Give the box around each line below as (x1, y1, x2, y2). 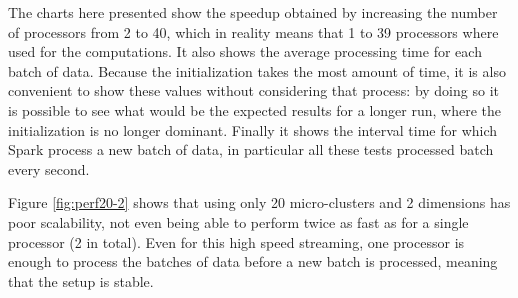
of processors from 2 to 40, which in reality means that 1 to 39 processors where (8, 21, 499, 42)
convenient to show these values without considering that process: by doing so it (8, 80, 499, 101)
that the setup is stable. (8, 270, 154, 291)
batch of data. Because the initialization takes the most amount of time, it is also (8, 60, 506, 81)
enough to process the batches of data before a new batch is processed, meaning (8, 251, 498, 272)
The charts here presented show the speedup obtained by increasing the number (8, 2, 498, 22)
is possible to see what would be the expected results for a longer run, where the (8, 99, 501, 120)
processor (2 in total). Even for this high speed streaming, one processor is (8, 231, 465, 252)
